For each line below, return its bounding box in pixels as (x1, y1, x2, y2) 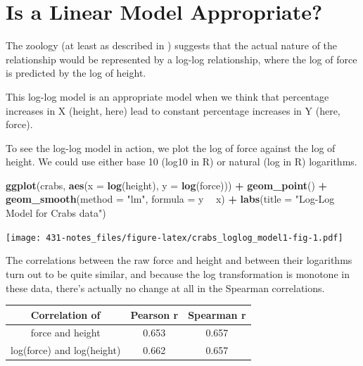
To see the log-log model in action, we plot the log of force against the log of (6, 140, 336, 155)
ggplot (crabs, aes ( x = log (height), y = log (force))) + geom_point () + (6, 177, 328, 192)
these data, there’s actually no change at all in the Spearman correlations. (6, 280, 325, 295)
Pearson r (130, 307, 179, 322)
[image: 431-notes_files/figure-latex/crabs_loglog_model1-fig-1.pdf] (6, 232, 343, 243)
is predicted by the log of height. (6, 65, 146, 80)
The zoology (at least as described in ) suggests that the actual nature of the (6, 38, 338, 53)
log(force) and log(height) (11, 343, 121, 358)
